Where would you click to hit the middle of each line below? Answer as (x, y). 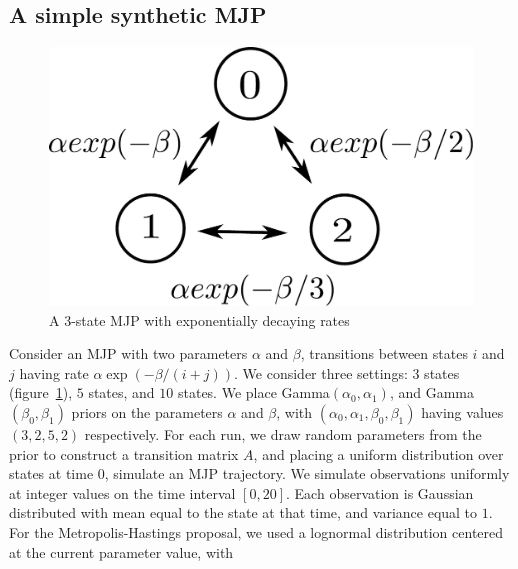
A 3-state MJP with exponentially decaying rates (199, 319)
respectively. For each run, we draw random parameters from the (283, 433)
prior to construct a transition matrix (124, 453)
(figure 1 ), (41, 392)
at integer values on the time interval (122, 492)
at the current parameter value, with (121, 551)
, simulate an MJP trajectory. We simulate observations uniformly (307, 473)
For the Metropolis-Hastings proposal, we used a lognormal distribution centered (256, 531)
